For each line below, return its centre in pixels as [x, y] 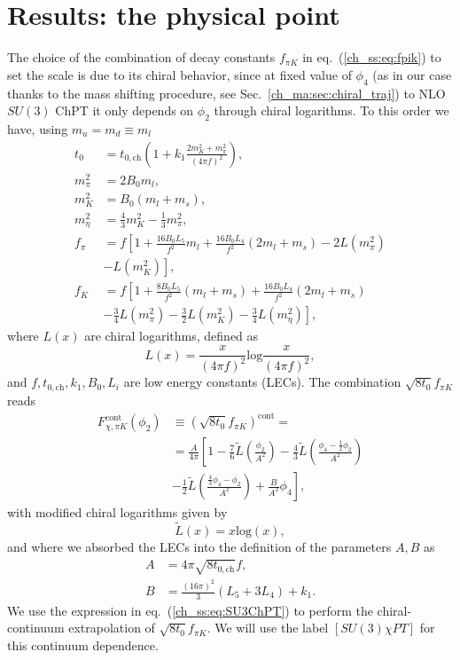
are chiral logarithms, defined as [172, 336]
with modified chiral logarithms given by [117, 512]
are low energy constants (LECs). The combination [262, 382]
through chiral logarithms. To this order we [331, 110]
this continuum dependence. [83, 645]
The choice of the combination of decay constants [141, 57]
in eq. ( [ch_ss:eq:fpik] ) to [372, 57]
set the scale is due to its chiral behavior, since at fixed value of [179, 74]
